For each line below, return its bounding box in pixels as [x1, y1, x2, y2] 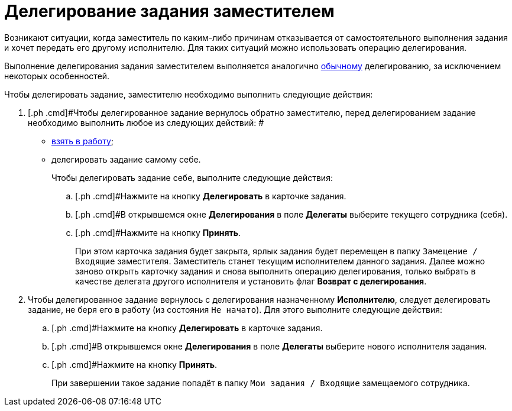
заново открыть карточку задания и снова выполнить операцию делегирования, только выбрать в [75, 266, 476, 276]
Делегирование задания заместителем [4, 1, 335, 21]
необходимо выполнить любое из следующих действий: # [28, 117, 264, 128]
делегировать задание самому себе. [51, 154, 201, 164]
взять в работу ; [51, 135, 114, 146]
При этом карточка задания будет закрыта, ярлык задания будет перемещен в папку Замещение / [75, 245, 478, 256]
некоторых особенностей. [4, 70, 110, 81]
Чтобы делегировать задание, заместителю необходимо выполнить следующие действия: [4, 89, 373, 99]
